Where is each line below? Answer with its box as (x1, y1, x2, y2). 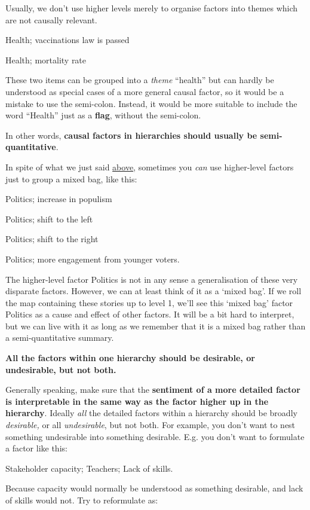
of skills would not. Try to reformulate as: (5, 494, 158, 506)
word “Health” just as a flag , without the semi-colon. (5, 109, 201, 121)
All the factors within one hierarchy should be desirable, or (5, 352, 255, 364)
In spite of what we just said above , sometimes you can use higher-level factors (5, 160, 294, 173)
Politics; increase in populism (5, 193, 112, 205)
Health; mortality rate (5, 53, 87, 66)
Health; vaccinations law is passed (5, 33, 130, 46)
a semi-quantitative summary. (5, 331, 114, 344)
